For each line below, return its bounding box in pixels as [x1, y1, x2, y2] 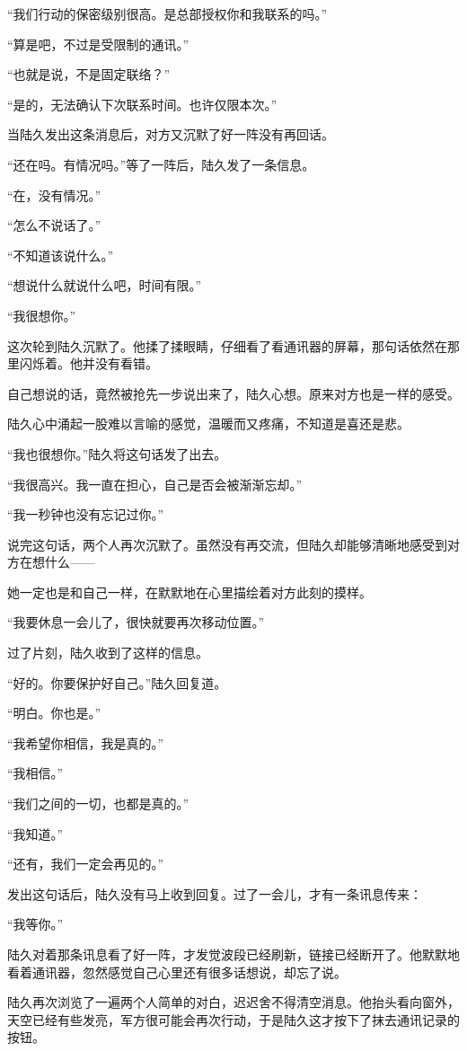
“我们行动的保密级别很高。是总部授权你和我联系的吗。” [7, 4, 328, 22]
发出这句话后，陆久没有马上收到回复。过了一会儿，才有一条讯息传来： [7, 884, 422, 903]
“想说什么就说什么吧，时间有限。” [7, 276, 202, 295]
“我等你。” [7, 914, 64, 933]
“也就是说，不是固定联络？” [7, 65, 171, 84]
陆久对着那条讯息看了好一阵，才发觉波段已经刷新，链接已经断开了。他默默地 [7, 945, 460, 963]
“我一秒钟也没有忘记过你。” [7, 505, 164, 524]
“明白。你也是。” [7, 703, 101, 722]
